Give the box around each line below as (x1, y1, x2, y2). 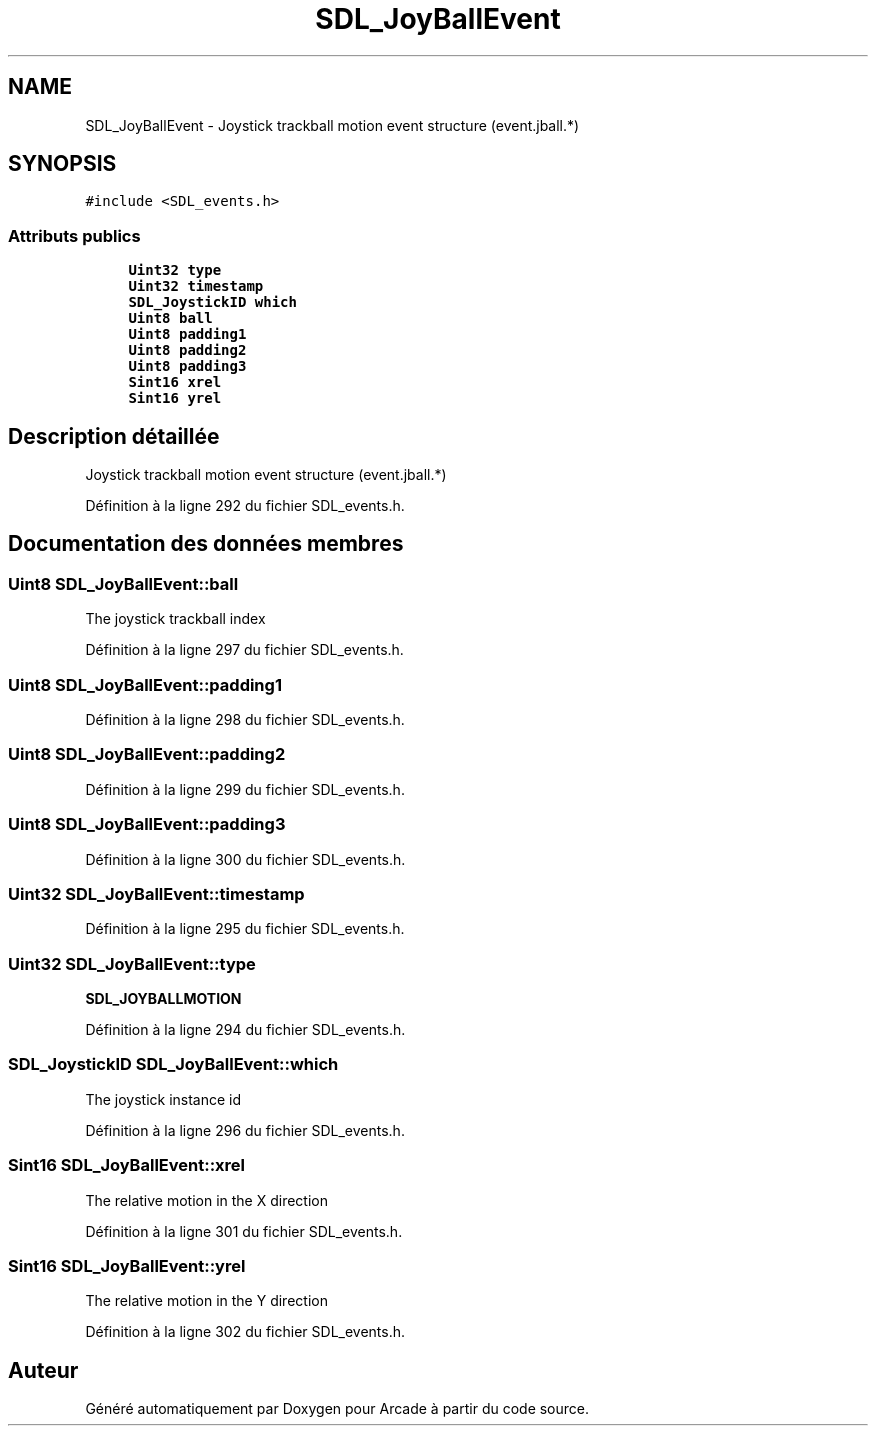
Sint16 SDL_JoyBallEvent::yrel (8, 1255, 246, 1276)
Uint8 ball (128, 310, 213, 327)
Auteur (8, 1357, 79, 1383)
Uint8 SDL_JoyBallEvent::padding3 (8, 814, 286, 835)
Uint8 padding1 (128, 326, 247, 343)
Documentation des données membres (8, 531, 404, 557)
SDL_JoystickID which (128, 294, 297, 311)
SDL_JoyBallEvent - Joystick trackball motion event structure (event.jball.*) (85, 116, 580, 134)
